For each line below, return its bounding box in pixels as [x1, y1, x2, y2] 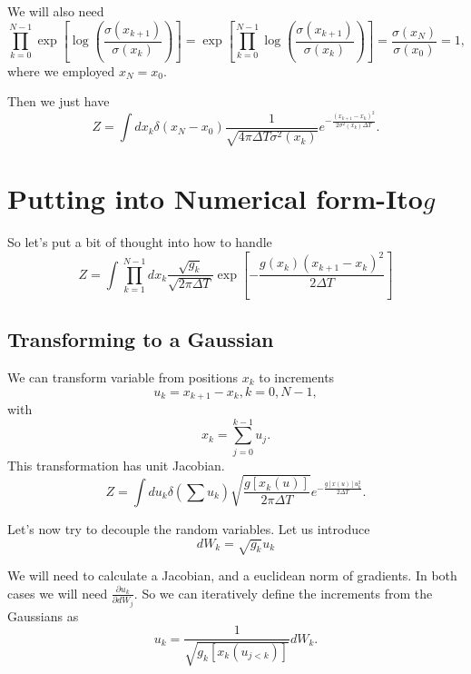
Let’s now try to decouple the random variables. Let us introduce [7, 519, 370, 538]
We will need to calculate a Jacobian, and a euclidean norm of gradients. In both [7, 566, 457, 585]
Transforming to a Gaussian [7, 325, 274, 353]
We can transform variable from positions [7, 367, 238, 386]
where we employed [7, 61, 115, 80]
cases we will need [7, 583, 108, 602]
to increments [259, 367, 335, 386]
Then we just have [7, 92, 110, 111]
